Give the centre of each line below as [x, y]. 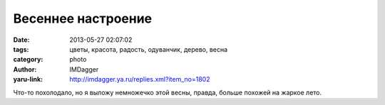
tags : [21, 49]
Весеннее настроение [83, 18]
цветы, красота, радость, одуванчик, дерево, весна [149, 49]
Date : [21, 40]
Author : [25, 69]
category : [28, 60]
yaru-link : [28, 79]
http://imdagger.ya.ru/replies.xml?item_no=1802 [140, 79]
